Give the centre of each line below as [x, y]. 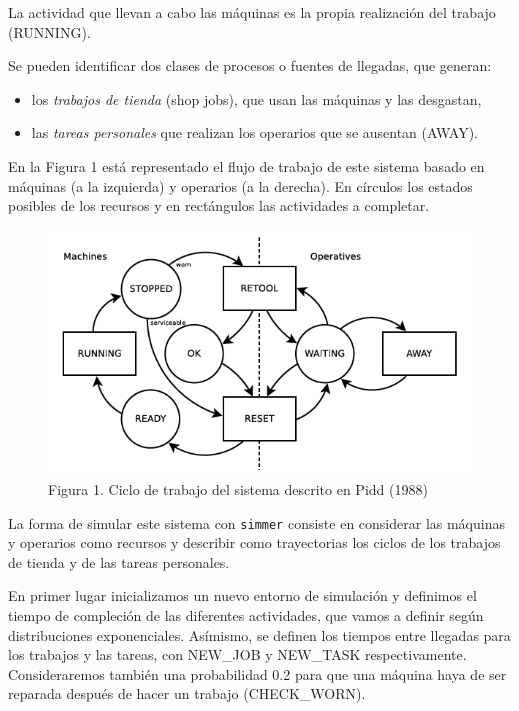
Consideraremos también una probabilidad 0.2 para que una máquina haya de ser [257, 673]
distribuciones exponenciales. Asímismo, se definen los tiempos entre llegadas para [259, 634]
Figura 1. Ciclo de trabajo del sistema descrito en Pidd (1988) [238, 488]
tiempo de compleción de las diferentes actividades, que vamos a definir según [246, 615]
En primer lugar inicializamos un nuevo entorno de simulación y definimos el [242, 595]
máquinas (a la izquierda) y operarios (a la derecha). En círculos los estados [240, 185]
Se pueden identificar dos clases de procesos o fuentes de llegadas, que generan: [250, 65]
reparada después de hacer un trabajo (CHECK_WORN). [187, 693]
